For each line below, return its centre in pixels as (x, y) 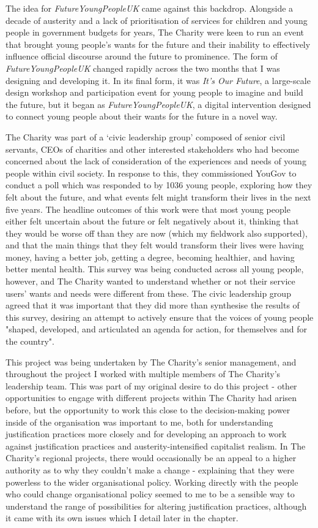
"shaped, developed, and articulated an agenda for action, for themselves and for (156, 329)
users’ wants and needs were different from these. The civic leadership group (148, 293)
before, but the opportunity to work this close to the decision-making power (148, 410)
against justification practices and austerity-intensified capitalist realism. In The (156, 446)
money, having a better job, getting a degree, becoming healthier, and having (150, 257)
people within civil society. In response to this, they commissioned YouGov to (151, 173)
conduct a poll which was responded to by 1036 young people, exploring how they (159, 185)
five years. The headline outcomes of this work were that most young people (148, 209)
